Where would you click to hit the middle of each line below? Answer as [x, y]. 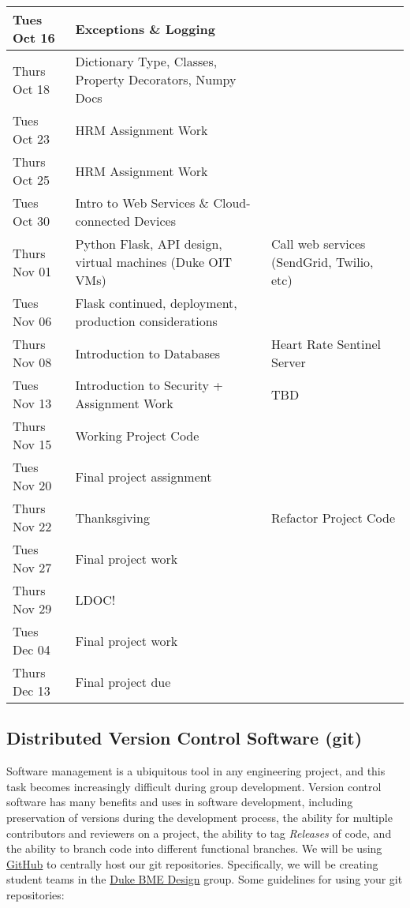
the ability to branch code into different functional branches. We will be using [194, 848]
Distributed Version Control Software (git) [184, 738]
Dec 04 [32, 649]
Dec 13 [32, 690]
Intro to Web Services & [142, 203]
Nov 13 [32, 403]
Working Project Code [137, 435]
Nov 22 [32, 526]
